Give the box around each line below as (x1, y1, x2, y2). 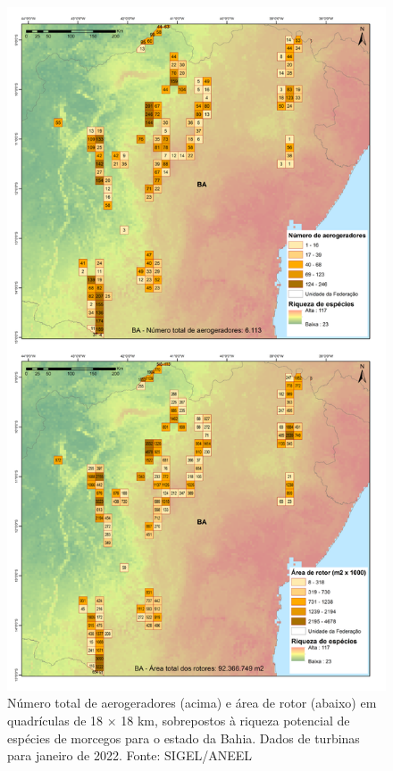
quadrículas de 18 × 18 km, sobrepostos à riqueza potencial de (7, 710, 350, 729)
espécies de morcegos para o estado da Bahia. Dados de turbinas (7, 728, 360, 747)
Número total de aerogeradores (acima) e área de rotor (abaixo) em (7, 693, 377, 712)
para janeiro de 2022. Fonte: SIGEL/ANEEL (7, 746, 252, 765)
